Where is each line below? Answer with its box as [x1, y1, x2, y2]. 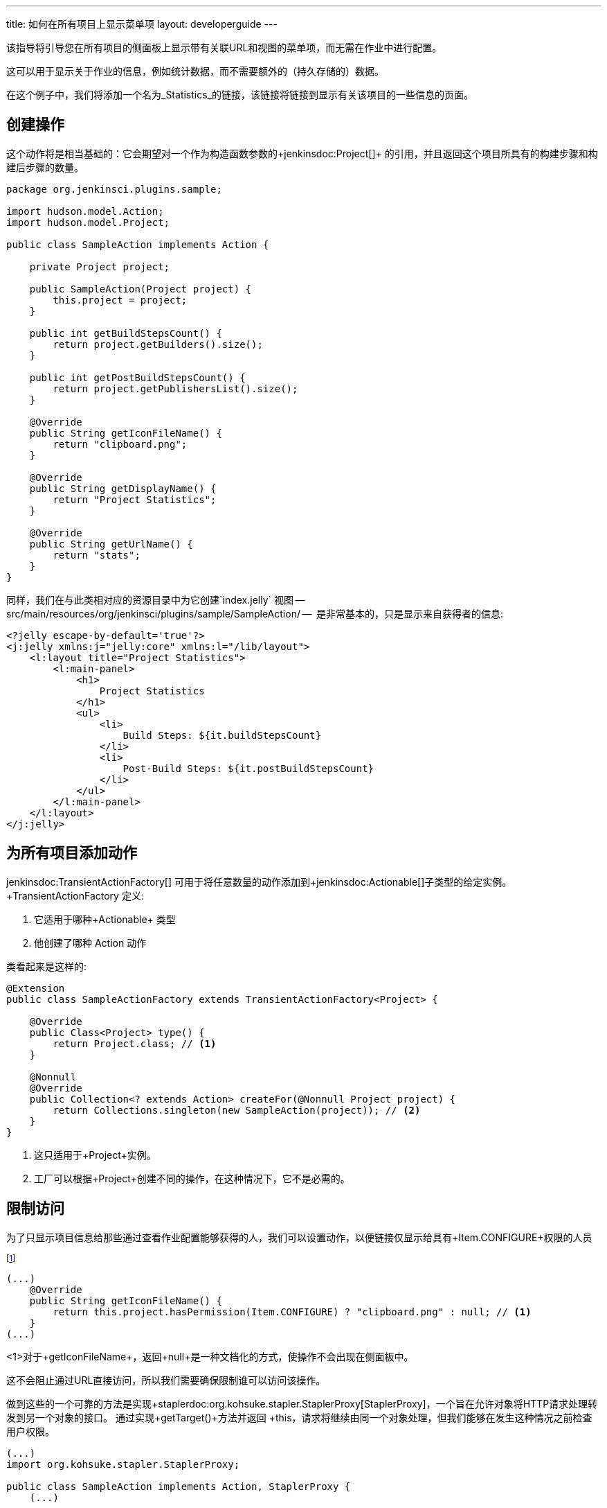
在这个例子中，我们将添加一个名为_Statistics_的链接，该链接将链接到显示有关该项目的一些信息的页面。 [6, 89, 473, 100]
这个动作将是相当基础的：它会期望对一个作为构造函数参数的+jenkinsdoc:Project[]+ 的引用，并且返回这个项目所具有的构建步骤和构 [6, 147, 598, 159]
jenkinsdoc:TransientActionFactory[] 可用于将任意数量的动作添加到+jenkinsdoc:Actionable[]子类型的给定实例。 [6, 875, 512, 888]
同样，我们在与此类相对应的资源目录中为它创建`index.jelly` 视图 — [6, 593, 305, 606]
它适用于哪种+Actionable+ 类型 [34, 913, 176, 925]
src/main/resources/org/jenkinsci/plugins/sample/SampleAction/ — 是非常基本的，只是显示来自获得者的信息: [6, 607, 504, 620]
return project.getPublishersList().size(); [53, 383, 298, 394]
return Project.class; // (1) [53, 1037, 217, 1049]
